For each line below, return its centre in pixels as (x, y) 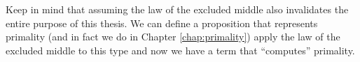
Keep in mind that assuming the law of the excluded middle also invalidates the (177, 9)
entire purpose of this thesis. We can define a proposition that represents (162, 23)
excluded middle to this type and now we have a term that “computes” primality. (180, 50)
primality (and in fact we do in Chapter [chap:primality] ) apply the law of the (173, 37)
